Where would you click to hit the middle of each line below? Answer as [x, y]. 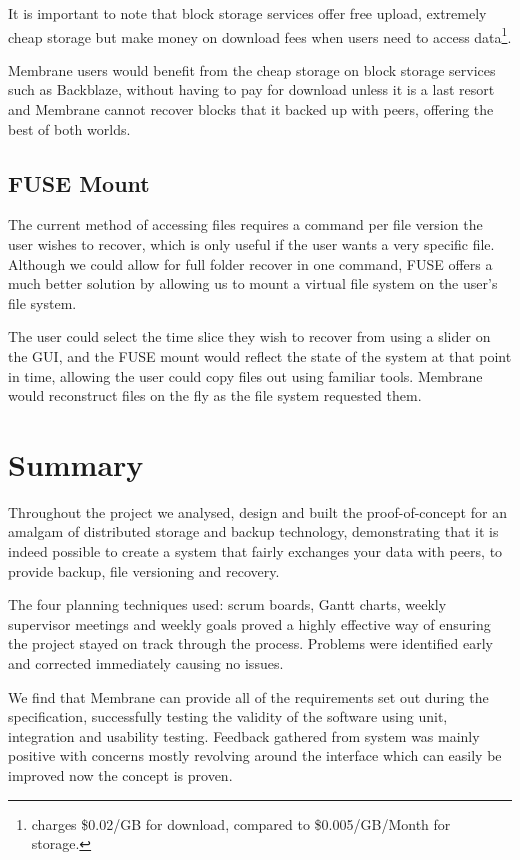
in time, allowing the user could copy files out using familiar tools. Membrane [245, 375]
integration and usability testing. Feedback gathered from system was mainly [244, 735]
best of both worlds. [69, 128]
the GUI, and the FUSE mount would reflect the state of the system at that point [260, 355]
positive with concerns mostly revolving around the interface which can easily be [255, 755]
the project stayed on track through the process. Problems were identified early [250, 643]
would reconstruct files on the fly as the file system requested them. [215, 395]
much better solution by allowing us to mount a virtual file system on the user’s [253, 283]
